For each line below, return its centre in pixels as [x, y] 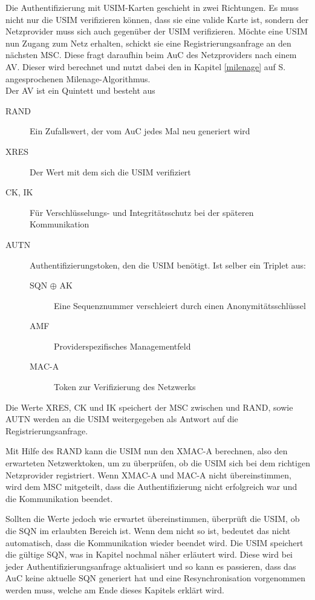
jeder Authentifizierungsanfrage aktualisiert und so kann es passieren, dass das [151, 566]
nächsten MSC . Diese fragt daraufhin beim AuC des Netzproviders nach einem [151, 55]
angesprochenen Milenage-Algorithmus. [78, 78]
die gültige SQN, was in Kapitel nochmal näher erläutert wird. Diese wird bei [149, 554]
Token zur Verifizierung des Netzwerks [125, 387]
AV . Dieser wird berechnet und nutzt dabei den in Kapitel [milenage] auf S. [146, 66]
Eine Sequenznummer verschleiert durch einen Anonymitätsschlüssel [180, 305]
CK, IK [19, 192]
